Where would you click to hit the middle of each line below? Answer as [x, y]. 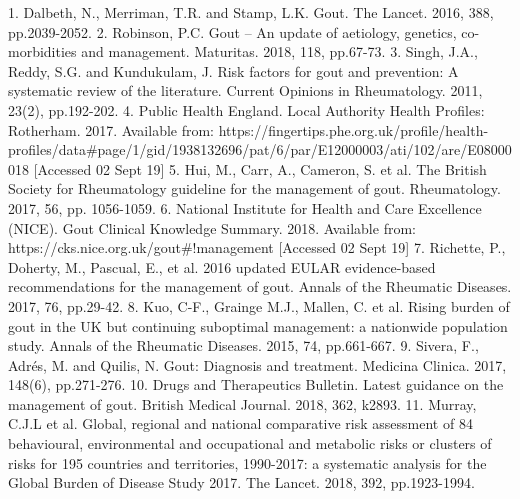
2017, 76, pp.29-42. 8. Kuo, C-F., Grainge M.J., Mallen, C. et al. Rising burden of [259, 305]
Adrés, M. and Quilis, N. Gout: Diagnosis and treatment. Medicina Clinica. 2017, [257, 364]
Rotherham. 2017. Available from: [111, 129]
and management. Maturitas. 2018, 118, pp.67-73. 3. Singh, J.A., [279, 51]
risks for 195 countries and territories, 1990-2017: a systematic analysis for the [247, 462]
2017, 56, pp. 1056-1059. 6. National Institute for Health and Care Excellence [245, 207]
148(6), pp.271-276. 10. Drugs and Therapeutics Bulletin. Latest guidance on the [256, 384]
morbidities [42, 51]
